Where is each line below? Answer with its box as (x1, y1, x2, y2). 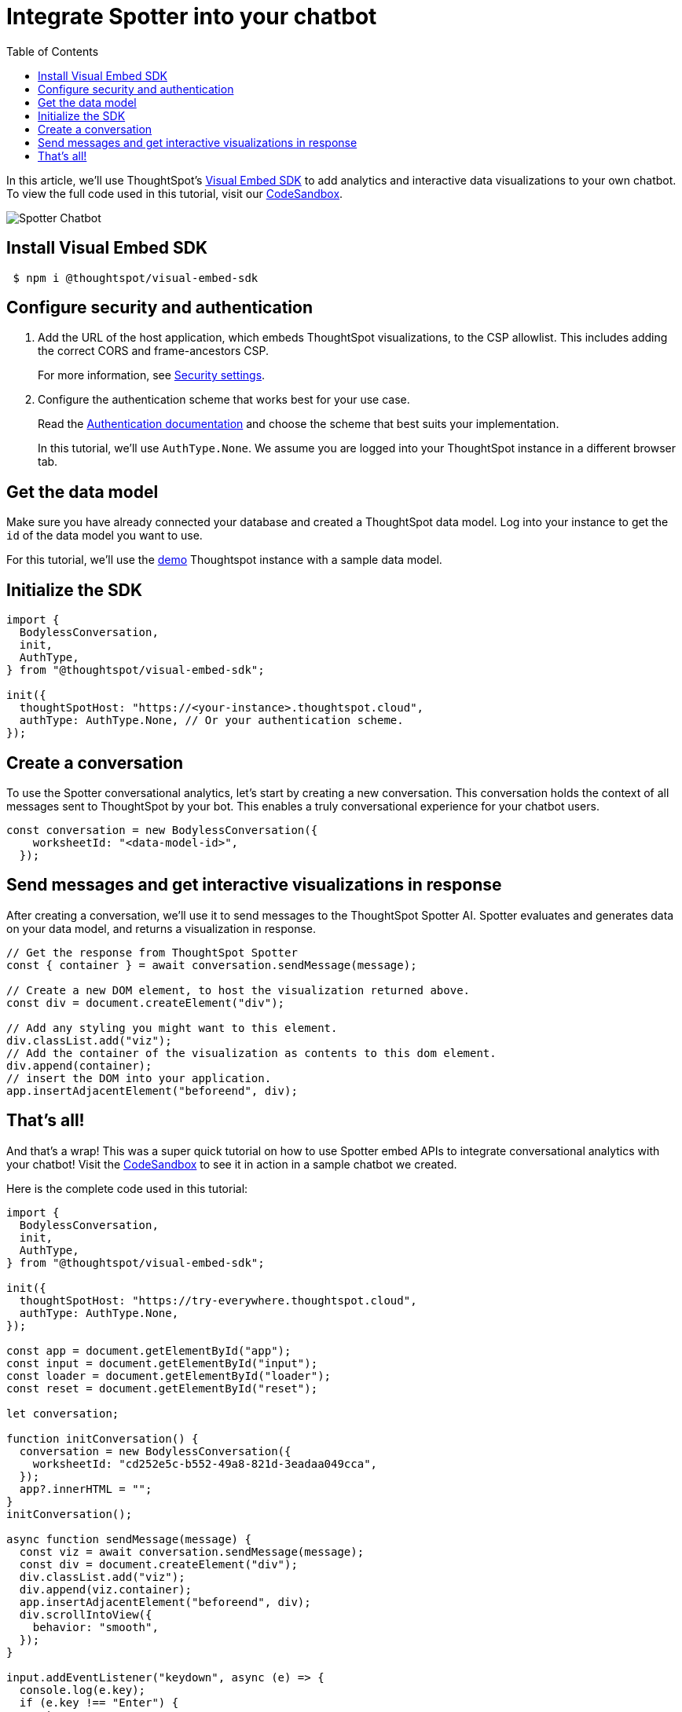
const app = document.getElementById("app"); (6, 1344, 291, 1357)
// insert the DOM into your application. (6, 1071, 272, 1085)
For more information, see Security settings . (38, 368, 266, 382)
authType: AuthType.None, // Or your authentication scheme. (19, 714, 404, 727)
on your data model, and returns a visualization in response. (6, 921, 317, 935)
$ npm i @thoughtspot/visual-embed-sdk (13, 271, 258, 284)
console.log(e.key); (19, 1683, 146, 1696)
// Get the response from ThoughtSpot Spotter (6, 946, 298, 959)
